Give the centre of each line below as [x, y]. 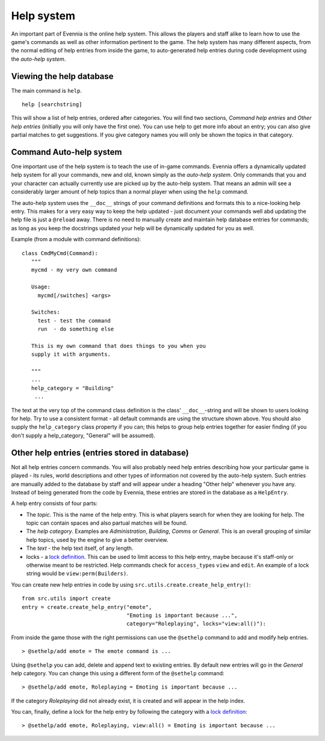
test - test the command [74, 320]
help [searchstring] [52, 105]
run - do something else [76, 329]
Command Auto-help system [67, 152]
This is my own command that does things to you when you [118, 346]
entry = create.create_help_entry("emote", [87, 607]
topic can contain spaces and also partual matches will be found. [107, 523]
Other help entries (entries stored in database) [100, 452]
